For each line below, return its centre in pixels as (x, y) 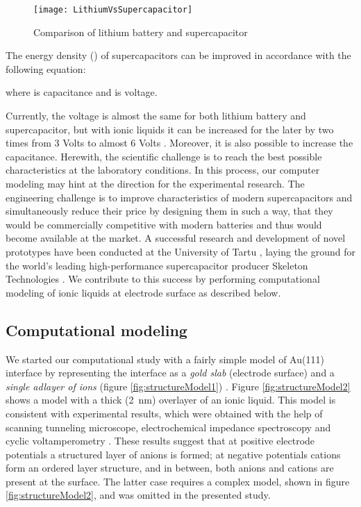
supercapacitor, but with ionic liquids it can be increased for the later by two (170, 129)
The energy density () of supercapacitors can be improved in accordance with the (178, 55)
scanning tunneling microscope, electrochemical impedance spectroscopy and (168, 427)
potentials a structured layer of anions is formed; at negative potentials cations (173, 454)
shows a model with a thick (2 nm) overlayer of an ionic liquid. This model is (171, 400)
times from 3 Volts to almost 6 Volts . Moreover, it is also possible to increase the (179, 143)
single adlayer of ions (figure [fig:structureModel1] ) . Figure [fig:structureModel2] (178, 386)
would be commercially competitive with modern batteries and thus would (164, 224)
